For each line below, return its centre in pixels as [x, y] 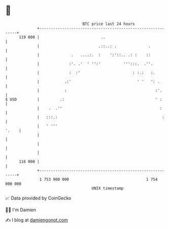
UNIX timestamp [108, 188]
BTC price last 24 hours [109, 24]
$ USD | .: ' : [84, 99]
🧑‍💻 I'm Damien [21, 210]
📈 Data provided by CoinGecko [38, 198]
